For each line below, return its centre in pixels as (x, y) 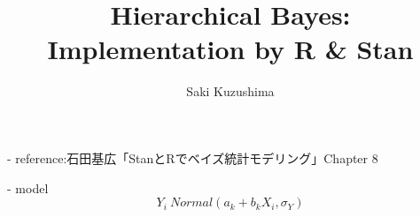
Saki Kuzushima (230, 91)
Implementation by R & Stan (230, 49)
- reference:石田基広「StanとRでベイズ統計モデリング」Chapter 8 (193, 157)
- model (28, 187)
